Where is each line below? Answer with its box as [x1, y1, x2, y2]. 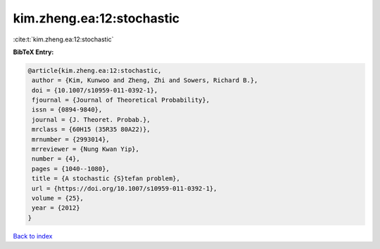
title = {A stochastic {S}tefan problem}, [32, 175, 181, 182]
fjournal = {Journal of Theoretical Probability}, [32, 96, 210, 105]
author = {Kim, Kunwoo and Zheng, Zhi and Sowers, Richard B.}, [32, 76, 258, 84]
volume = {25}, [32, 194, 84, 202]
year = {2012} [32, 204, 80, 212]
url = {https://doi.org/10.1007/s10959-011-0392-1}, [32, 184, 217, 192]
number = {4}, [32, 155, 80, 163]
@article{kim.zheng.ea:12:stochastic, [27, 67, 162, 74]
